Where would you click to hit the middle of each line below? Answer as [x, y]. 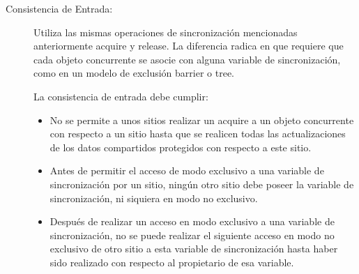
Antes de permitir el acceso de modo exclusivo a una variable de [187, 170]
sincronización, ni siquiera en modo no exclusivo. [154, 198]
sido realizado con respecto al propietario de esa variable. [172, 262]
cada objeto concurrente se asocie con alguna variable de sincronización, [187, 59]
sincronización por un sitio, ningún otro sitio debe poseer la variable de [202, 184]
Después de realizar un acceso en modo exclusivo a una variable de [192, 221]
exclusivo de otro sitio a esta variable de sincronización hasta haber [194, 249]
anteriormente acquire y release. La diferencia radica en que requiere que [189, 46]
